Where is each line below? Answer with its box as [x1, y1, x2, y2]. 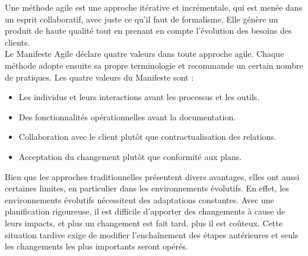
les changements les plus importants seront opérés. [5, 240, 188, 252]
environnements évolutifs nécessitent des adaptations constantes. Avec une [5, 193, 274, 206]
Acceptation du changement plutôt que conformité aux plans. [18, 150, 242, 162]
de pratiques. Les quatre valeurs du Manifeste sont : [5, 71, 194, 83]
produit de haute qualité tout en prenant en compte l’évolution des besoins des [5, 24, 292, 37]
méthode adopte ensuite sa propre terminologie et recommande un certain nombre [5, 59, 303, 71]
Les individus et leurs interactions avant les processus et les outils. [18, 91, 260, 103]
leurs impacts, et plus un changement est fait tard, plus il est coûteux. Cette [5, 216, 282, 229]
